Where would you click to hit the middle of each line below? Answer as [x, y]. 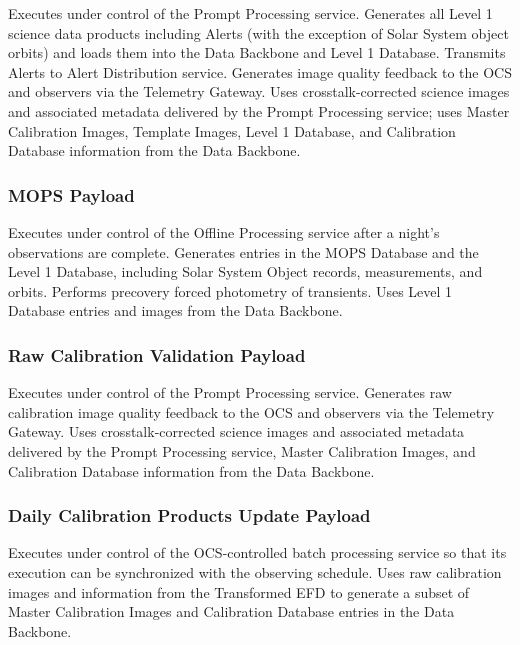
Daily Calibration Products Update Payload [189, 515]
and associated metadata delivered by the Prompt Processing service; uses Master [259, 110]
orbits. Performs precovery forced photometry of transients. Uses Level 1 [230, 290]
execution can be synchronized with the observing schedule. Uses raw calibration [255, 571]
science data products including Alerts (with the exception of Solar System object [258, 32]
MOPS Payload [71, 194]
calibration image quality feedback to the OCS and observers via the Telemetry [251, 411]
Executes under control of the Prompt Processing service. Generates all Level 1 [250, 13]
